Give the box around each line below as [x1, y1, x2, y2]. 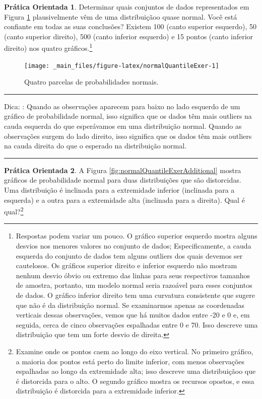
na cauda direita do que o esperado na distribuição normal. [4, 140, 187, 151]
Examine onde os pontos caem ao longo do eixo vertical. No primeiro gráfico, [16, 346, 253, 356]
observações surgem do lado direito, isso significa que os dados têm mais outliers [4, 130, 252, 141]
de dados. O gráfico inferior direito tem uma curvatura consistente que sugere [16, 290, 255, 300]
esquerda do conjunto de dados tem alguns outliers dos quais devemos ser [16, 250, 243, 261]
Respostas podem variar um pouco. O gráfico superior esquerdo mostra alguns [16, 230, 257, 241]
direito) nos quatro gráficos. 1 [4, 41, 93, 53]
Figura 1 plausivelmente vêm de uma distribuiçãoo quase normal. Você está [4, 11, 237, 22]
